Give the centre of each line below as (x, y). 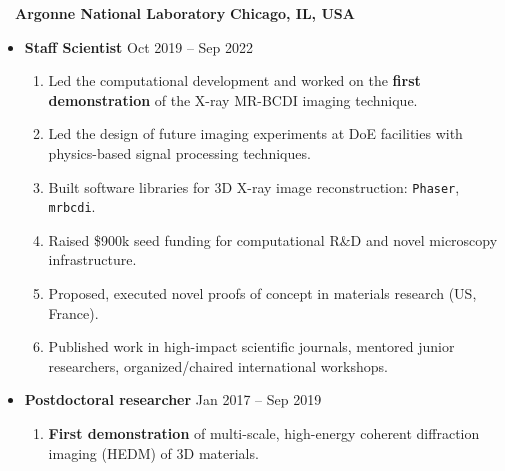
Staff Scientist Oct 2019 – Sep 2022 (139, 46)
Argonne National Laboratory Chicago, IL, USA (185, 13)
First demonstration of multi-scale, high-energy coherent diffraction (264, 433)
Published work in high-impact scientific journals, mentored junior (251, 346)
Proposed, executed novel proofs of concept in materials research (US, (262, 293)
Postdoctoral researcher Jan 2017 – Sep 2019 (173, 399)
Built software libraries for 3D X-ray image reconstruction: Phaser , (254, 186)
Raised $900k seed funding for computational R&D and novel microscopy (273, 239)
